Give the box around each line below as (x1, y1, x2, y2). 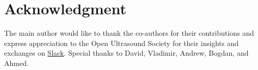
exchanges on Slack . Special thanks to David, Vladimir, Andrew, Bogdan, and (4, 48, 249, 58)
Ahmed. (4, 57, 29, 68)
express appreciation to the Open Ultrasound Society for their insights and (4, 37, 239, 48)
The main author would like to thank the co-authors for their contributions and (4, 28, 254, 38)
